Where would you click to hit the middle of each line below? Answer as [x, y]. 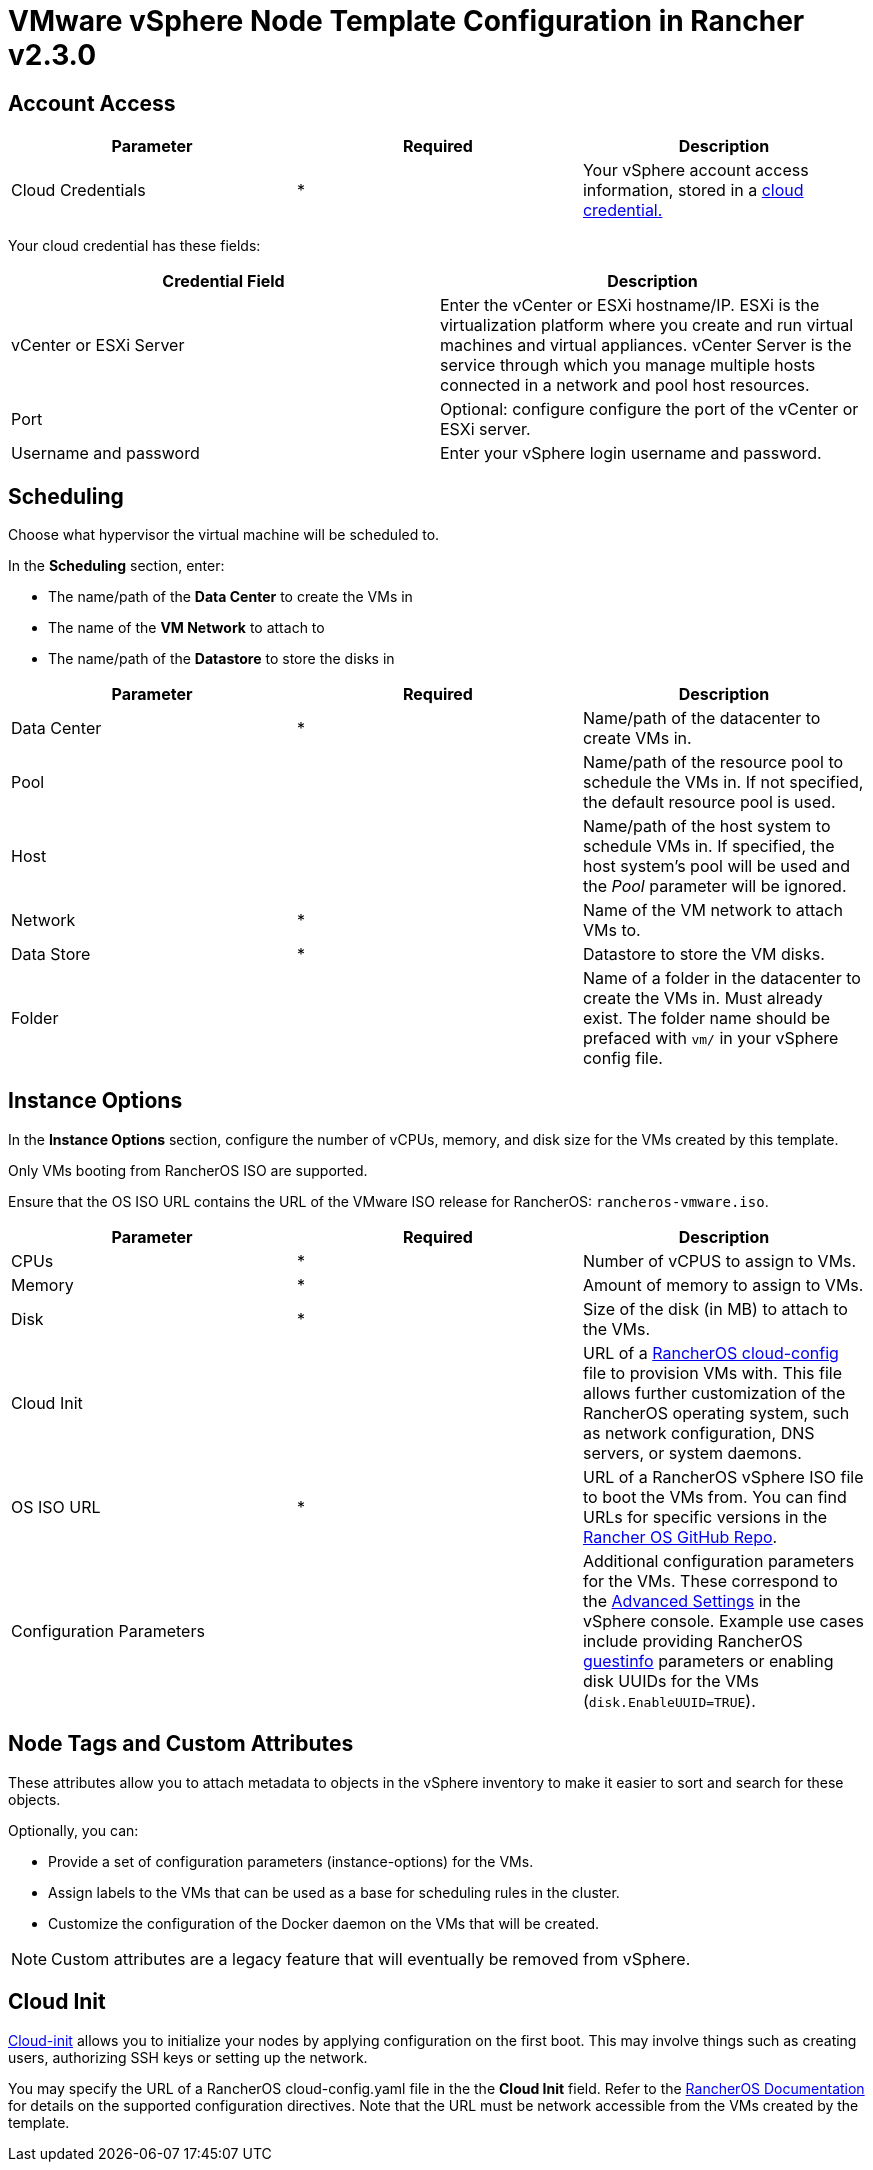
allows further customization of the [714, 1392]
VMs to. [611, 930]
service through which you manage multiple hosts [628, 365]
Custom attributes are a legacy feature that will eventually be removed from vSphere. [371, 1958]
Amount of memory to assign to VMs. [723, 1284]
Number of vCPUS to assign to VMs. [719, 1260]
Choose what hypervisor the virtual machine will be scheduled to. [224, 535]
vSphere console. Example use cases [723, 1620]
